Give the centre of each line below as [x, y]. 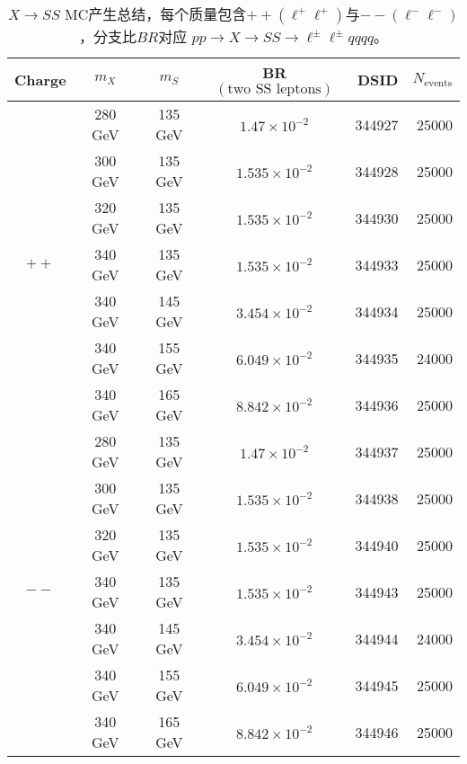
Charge [40, 80]
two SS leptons [274, 89]
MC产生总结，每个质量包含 [156, 14]
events [438, 83]
